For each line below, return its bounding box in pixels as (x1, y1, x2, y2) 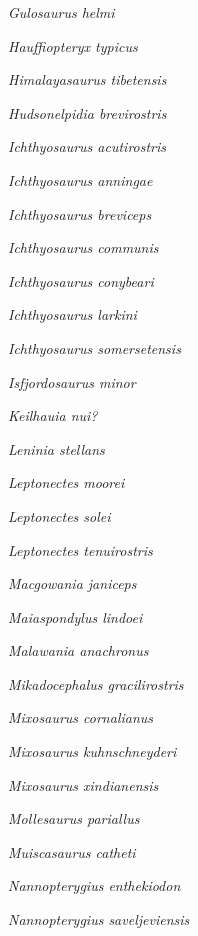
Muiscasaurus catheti (8, 841, 136, 862)
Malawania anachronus (8, 640, 149, 661)
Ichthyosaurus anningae (8, 169, 153, 190)
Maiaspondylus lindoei (8, 606, 143, 627)
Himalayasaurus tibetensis (8, 69, 167, 90)
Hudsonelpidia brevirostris (8, 102, 167, 123)
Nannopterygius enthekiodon (8, 875, 181, 896)
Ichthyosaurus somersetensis (8, 337, 181, 358)
